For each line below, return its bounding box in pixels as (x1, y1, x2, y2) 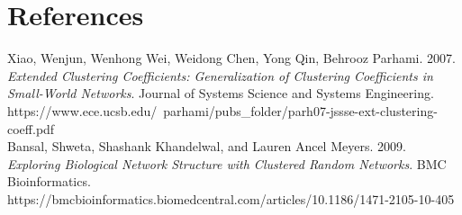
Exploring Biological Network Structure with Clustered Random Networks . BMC (7, 154, 447, 173)
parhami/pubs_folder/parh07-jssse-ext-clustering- (163, 101, 438, 120)
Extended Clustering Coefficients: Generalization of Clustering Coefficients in (7, 66, 433, 85)
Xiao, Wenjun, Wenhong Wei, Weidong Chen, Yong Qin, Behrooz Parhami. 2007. (7, 49, 456, 67)
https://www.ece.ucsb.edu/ (7, 101, 158, 120)
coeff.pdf (7, 119, 55, 138)
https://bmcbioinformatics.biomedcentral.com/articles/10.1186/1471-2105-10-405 (7, 189, 455, 208)
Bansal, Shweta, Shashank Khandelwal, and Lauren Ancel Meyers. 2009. (7, 137, 406, 156)
